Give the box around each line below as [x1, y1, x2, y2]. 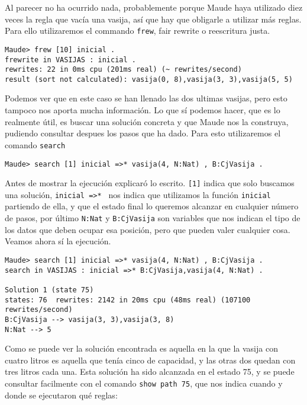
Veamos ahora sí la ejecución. [5, 235, 111, 247]
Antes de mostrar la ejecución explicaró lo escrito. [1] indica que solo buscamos [5, 177, 295, 189]
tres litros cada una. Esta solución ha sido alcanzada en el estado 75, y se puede [5, 365, 295, 378]
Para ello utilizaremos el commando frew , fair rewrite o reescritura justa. [5, 24, 270, 37]
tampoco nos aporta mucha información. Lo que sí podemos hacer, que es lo [5, 104, 280, 116]
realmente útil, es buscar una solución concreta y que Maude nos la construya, [5, 115, 289, 127]
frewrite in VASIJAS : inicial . [5, 55, 136, 64]
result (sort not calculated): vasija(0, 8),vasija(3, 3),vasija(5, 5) [5, 75, 293, 84]
